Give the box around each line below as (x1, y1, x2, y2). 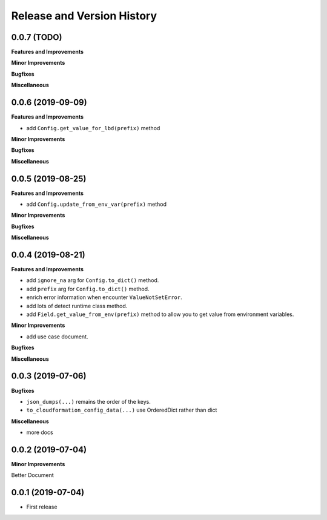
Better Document (11, 472, 54, 479)
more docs (26, 429, 54, 436)
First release (26, 503, 58, 511)
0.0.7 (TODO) (11, 32, 62, 42)
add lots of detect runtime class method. (26, 302, 128, 309)
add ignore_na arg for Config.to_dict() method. (26, 277, 159, 284)
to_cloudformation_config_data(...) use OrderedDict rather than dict (26, 406, 217, 414)
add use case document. (26, 333, 88, 340)
